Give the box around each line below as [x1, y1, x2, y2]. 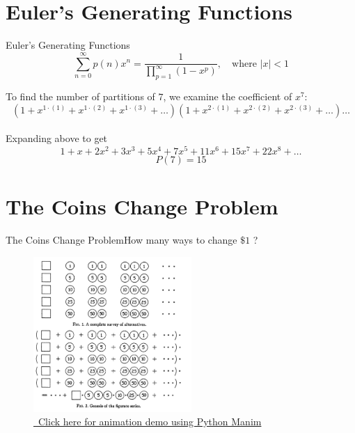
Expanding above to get [6, 131, 108, 145]
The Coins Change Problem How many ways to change [6, 233, 237, 247]
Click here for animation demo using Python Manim [38, 414, 262, 429]
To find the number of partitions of [6, 89, 155, 104]
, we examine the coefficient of [163, 89, 292, 104]
